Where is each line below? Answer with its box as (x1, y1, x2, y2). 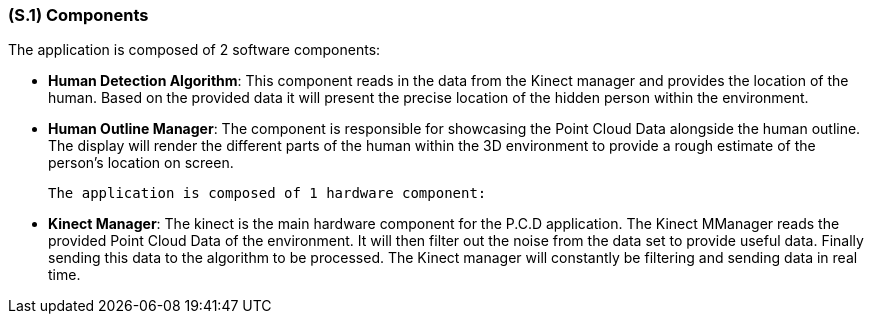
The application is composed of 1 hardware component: (48, 185, 487, 202)
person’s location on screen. (48, 154, 234, 172)
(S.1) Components (8, 5, 149, 25)
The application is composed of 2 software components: (8, 41, 381, 59)
